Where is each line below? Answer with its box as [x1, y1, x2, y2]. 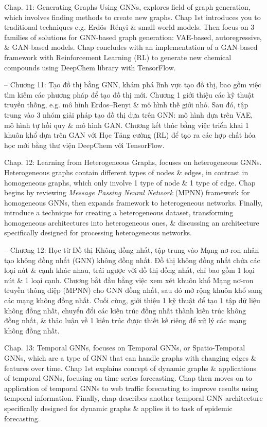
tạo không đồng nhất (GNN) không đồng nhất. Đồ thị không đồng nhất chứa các [4, 254, 260, 265]
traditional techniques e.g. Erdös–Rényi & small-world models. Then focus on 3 [4, 22, 255, 32]
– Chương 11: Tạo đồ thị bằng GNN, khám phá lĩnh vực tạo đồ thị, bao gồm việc [4, 79, 261, 90]
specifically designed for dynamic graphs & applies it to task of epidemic [4, 402, 233, 413]
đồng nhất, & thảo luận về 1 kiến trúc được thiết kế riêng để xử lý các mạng [4, 315, 246, 326]
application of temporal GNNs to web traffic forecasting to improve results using [4, 382, 258, 393]
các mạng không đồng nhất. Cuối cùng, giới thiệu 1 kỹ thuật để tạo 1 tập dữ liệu [4, 295, 260, 306]
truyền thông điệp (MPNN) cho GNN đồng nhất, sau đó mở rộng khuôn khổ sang [4, 285, 262, 295]
